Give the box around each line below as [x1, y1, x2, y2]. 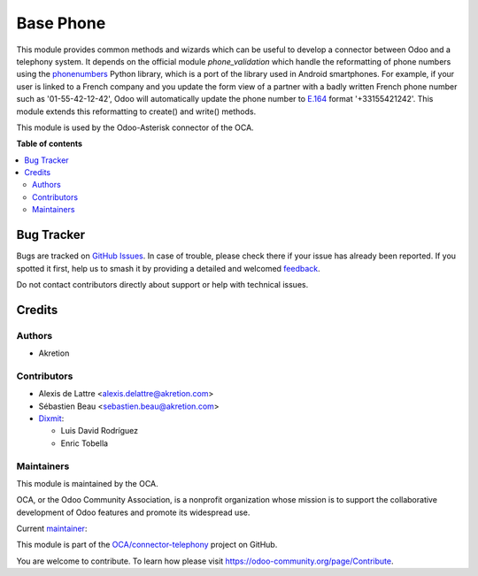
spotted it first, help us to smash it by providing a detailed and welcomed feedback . [16, 263, 320, 273]
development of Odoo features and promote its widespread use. [16, 507, 251, 518]
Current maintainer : [16, 523, 88, 534]
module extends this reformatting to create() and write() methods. [16, 106, 257, 117]
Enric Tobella [60, 438, 109, 449]
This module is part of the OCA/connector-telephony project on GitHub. [16, 540, 278, 550]
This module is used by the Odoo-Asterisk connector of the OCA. [16, 122, 254, 133]
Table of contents [16, 138, 83, 150]
